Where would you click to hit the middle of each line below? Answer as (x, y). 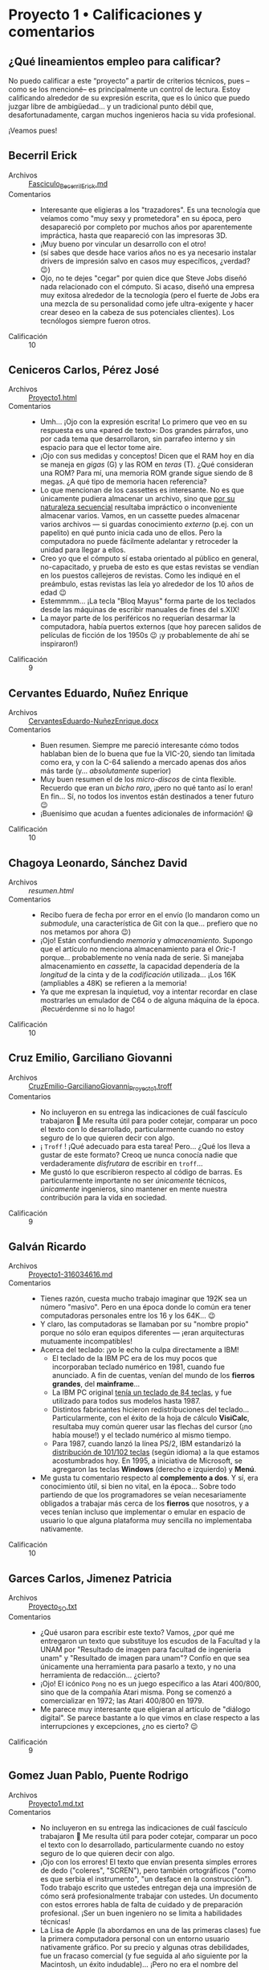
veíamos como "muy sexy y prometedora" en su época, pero (141, 218)
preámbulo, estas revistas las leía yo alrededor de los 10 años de (147, 584)
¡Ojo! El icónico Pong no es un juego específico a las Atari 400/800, (151, 1684)
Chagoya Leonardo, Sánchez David (98, 862)
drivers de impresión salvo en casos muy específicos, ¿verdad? (145, 261)
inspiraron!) (59, 644)
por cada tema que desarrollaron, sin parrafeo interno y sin (137, 439)
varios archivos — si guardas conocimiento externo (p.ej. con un (147, 525)
